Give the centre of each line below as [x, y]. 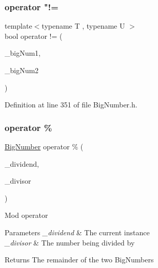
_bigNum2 [22, 70]
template [18, 26]
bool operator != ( [34, 36]
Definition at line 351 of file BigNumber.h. [71, 105]
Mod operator [26, 215]
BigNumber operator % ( [44, 146]
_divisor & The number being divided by [70, 242]
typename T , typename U [83, 26]
